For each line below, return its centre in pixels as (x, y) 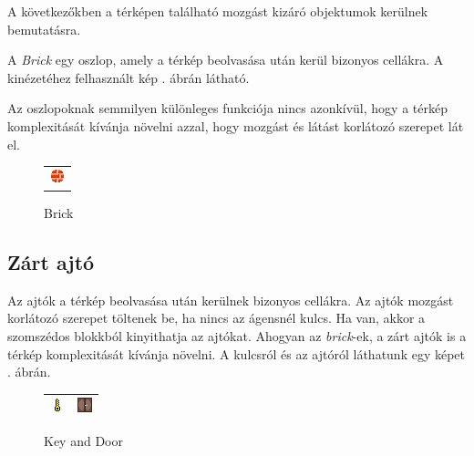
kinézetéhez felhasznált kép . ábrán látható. (129, 77)
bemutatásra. (44, 29)
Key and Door (83, 441)
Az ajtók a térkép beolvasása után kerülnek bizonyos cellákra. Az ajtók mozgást (231, 300)
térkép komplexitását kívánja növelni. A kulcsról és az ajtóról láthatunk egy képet (237, 353)
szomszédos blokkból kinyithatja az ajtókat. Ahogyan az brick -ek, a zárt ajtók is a (237, 335)
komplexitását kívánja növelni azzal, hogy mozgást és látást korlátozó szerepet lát (236, 125)
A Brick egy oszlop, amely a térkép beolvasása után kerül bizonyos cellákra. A (226, 60)
